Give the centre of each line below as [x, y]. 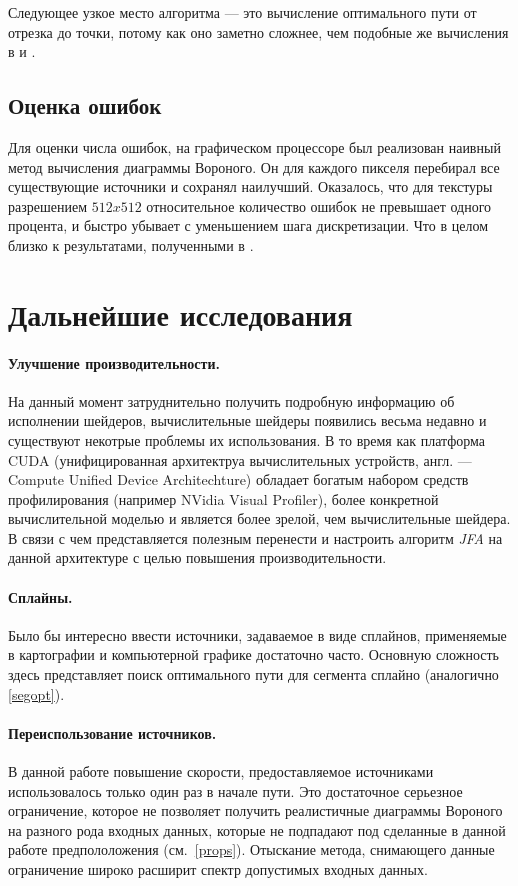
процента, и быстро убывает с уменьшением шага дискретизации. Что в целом [248, 225]
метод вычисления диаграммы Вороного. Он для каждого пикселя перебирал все [254, 166]
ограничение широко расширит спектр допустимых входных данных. [218, 869]
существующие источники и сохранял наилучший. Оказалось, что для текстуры [250, 186]
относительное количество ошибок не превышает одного [319, 205]
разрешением [48, 205]
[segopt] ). [36, 693]
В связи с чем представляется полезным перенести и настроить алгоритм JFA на [255, 537]
